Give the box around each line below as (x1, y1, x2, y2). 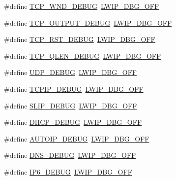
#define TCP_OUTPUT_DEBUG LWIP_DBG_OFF (4, 17, 172, 28)
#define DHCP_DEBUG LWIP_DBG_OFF (4, 117, 142, 127)
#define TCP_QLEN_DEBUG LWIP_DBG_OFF (4, 50, 161, 61)
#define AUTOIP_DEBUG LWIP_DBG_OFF (4, 133, 149, 144)
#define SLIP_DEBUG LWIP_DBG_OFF (4, 100, 137, 110)
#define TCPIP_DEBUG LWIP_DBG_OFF (4, 83, 144, 94)
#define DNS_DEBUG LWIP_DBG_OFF (4, 150, 136, 160)
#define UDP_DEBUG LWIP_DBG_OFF (4, 67, 137, 77)
